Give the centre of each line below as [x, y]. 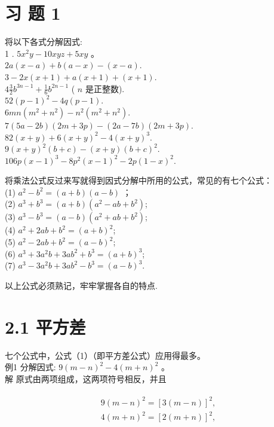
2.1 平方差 [45, 326]
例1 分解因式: [30, 367]
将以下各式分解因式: [44, 42]
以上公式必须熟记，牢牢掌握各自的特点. [81, 285]
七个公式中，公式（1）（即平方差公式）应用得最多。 [105, 355]
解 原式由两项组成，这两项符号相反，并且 [86, 378]
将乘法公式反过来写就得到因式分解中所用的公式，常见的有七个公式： [138, 180]
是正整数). [105, 88]
